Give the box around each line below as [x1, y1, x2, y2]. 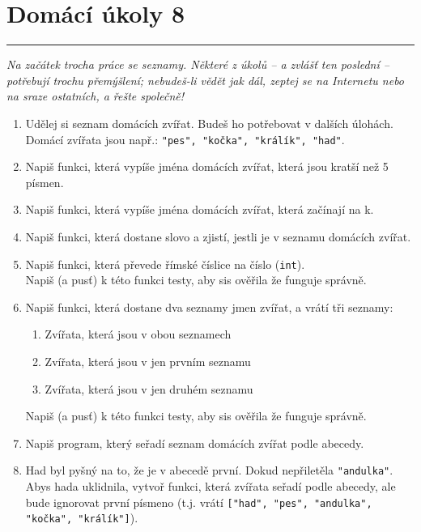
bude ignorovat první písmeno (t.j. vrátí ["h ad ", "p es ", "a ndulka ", [25, 493, 372, 510]
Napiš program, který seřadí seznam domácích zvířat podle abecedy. [25, 434, 364, 451]
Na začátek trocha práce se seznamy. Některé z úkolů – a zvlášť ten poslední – [6, 56, 389, 73]
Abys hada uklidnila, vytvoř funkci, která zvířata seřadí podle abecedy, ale [25, 478, 396, 494]
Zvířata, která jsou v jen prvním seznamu [45, 352, 251, 369]
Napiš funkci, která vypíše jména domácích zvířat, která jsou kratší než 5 [25, 158, 389, 175]
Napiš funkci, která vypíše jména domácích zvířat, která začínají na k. [25, 201, 374, 218]
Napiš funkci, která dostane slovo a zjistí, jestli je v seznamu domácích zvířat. [25, 228, 411, 245]
